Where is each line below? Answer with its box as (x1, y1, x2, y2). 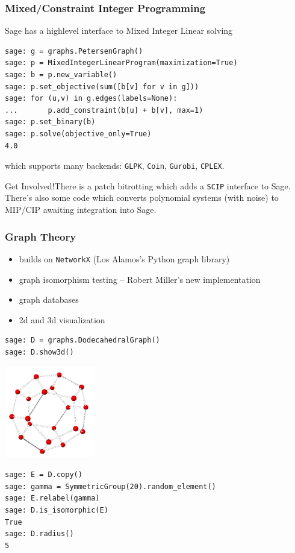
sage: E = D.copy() (5, 470, 82, 479)
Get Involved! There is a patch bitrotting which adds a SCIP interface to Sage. (5, 179, 291, 192)
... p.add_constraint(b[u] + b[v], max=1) (5, 106, 203, 115)
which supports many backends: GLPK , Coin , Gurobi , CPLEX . (5, 159, 225, 172)
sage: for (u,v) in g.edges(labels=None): (5, 94, 178, 103)
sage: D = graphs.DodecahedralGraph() (5, 336, 160, 345)
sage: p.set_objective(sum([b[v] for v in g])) (5, 82, 199, 91)
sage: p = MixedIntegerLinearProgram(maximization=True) (5, 58, 238, 68)
